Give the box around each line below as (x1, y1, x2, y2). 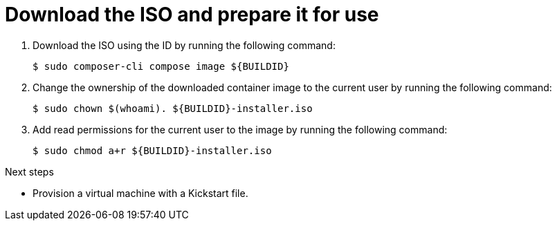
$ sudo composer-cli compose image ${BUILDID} (33, 60, 289, 72)
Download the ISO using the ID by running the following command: (33, 39, 336, 51)
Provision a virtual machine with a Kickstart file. (33, 187, 248, 199)
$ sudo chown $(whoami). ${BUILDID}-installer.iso (33, 102, 313, 114)
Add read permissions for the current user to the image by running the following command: (33, 123, 448, 135)
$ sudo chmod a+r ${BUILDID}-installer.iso (33, 144, 272, 156)
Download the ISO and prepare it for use (5, 3, 379, 26)
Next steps (5, 165, 54, 178)
